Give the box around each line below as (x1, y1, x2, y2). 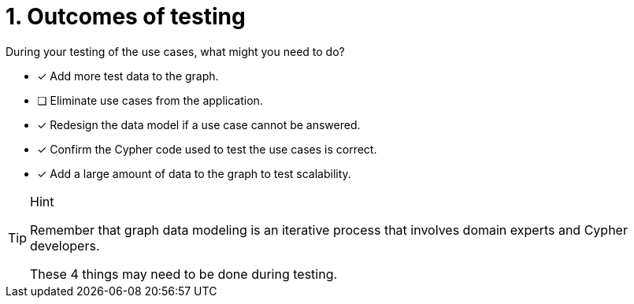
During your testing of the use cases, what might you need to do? (6, 44, 345, 58)
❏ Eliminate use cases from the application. (37, 93, 263, 107)
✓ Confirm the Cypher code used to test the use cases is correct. (37, 142, 377, 156)
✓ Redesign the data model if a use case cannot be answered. (37, 117, 361, 132)
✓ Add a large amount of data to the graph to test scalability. (37, 166, 351, 180)
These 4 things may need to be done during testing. (30, 265, 338, 282)
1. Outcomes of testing (6, 3, 246, 30)
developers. (30, 237, 100, 254)
